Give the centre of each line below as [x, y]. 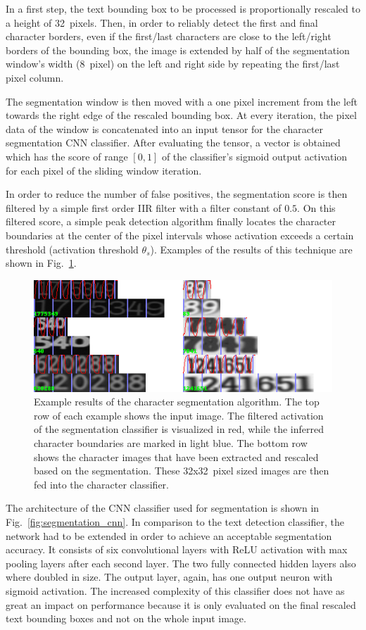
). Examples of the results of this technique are [251, 249]
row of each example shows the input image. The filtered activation [179, 415]
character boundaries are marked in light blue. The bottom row [171, 443]
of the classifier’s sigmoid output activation [254, 156]
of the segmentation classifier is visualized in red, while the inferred [179, 429]
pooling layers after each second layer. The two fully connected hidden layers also [181, 563]
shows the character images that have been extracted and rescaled [176, 456]
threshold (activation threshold [72, 249]
